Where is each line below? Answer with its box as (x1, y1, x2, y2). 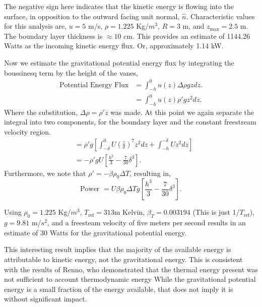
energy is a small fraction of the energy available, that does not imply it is (4, 283, 233, 294)
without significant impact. (4, 293, 87, 304)
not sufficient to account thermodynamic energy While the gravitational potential (4, 274, 256, 284)
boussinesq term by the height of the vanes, (4, 67, 138, 78)
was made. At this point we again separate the (110, 106, 254, 117)
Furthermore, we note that (4, 167, 86, 178)
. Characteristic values (186, 11, 255, 21)
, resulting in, (129, 167, 171, 178)
